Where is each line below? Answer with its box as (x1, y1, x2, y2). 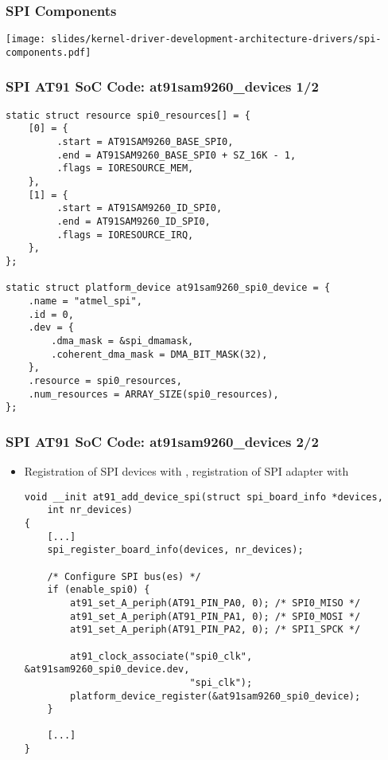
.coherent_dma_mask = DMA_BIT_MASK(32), (51, 348, 268, 360)
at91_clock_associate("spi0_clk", (70, 650, 253, 662)
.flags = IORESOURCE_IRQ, (56, 229, 194, 241)
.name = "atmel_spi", (28, 295, 142, 307)
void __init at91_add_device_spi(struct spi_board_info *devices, (24, 491, 383, 503)
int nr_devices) (47, 504, 133, 516)
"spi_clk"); (189, 676, 253, 688)
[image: (6, 33, 46, 45)
